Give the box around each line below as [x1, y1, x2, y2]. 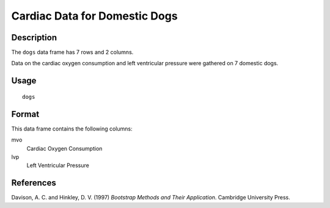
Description [11, 32, 57, 43]
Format [11, 109, 40, 119]
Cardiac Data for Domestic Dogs [11, 9, 178, 23]
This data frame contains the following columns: [11, 125, 133, 132]
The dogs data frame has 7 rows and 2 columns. [11, 49, 134, 56]
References [11, 178, 56, 188]
